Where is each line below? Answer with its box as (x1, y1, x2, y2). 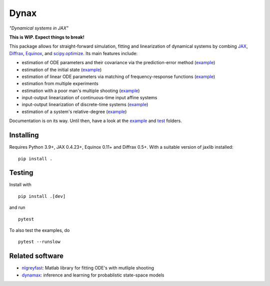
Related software (9, 252, 63, 260)
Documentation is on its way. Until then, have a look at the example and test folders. (9, 118, 182, 124)
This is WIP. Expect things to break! (9, 34, 84, 40)
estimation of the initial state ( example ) (21, 67, 102, 73)
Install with (9, 182, 32, 188)
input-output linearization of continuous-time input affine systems (21, 95, 157, 101)
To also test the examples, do (9, 227, 70, 233)
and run (9, 204, 25, 210)
